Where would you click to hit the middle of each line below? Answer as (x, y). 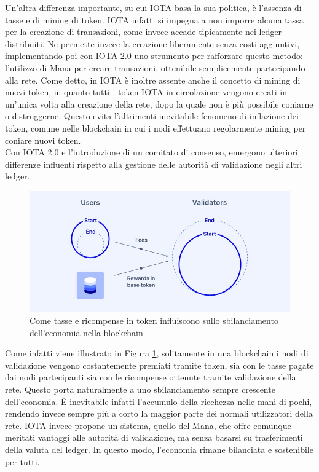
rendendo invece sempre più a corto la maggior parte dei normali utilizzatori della (159, 413)
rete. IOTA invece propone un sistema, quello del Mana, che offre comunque (148, 425)
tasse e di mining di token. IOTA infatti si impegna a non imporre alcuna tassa (154, 19)
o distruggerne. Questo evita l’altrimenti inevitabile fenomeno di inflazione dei (152, 116)
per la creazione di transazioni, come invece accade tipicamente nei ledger (144, 32)
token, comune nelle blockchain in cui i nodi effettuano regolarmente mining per (156, 128)
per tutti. (22, 461)
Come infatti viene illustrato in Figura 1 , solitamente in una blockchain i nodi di (157, 353)
